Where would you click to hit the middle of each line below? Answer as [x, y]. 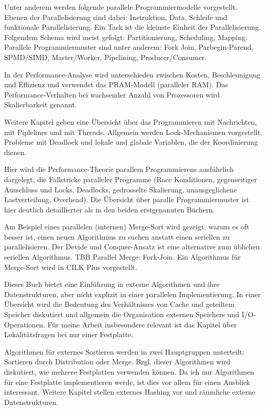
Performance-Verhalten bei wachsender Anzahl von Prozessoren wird [112, 94]
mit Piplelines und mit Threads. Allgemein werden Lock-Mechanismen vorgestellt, [133, 132]
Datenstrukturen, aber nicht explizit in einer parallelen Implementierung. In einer [132, 294]
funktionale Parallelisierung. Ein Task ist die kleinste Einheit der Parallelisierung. [132, 27]
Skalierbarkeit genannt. [41, 104]
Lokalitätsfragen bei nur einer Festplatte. [69, 334]
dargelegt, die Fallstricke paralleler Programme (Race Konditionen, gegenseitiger [131, 179]
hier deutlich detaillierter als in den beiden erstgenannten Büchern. [110, 209]
